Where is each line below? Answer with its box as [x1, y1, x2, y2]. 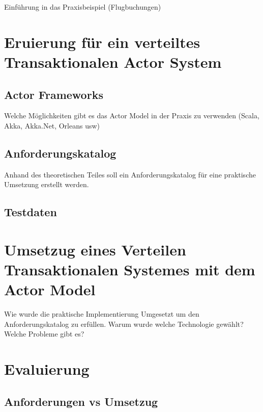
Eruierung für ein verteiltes [4, 31, 200, 52]
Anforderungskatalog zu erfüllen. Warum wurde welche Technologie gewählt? [4, 318, 244, 329]
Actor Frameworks [4, 86, 103, 102]
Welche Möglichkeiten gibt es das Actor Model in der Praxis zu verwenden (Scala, [4, 110, 259, 121]
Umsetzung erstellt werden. [4, 179, 89, 190]
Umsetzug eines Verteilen [4, 239, 186, 260]
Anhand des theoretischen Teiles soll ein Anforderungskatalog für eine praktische [4, 169, 256, 179]
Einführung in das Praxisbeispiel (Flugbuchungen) [4, 2, 161, 12]
